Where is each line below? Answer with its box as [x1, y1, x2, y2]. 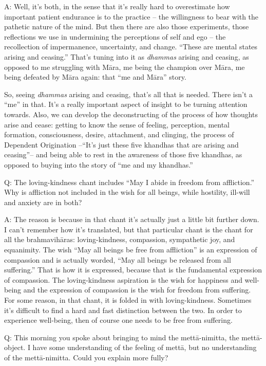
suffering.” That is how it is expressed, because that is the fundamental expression [4, 264, 262, 275]
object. [4, 342, 26, 353]
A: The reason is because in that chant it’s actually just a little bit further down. [4, 214, 259, 225]
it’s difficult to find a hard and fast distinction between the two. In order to [4, 304, 242, 315]
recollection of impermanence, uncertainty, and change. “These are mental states [4, 41, 258, 52]
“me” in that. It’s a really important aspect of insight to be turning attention [4, 99, 248, 109]
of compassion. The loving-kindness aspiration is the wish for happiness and [4, 274, 242, 285]
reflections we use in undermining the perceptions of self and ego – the [4, 31, 226, 42]
